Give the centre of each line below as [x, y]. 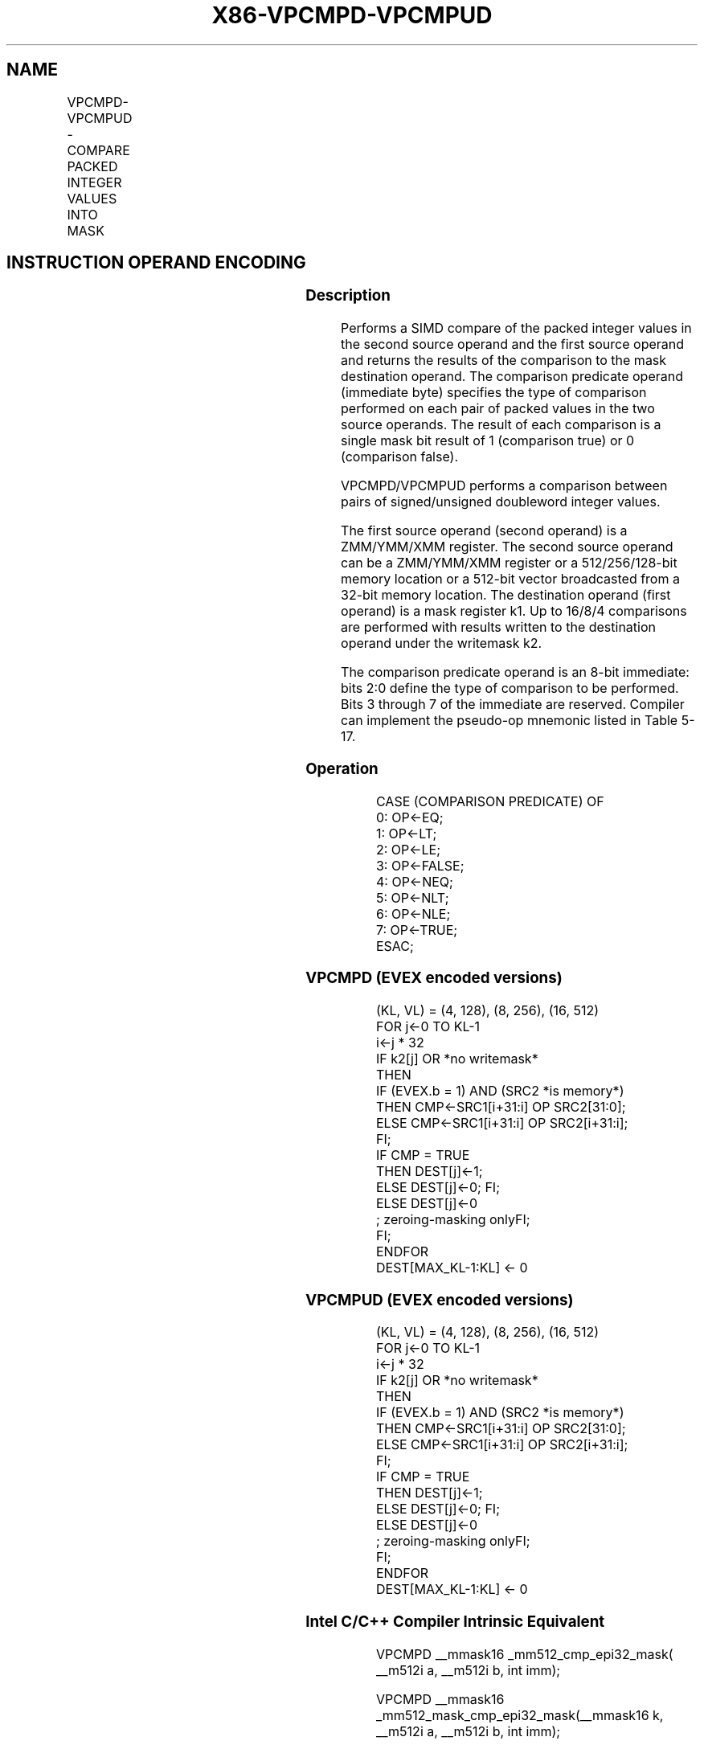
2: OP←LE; [408, 849]
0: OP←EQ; [409, 817]
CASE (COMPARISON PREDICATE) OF [490, 801]
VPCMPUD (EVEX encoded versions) [440, 1300]
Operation [342, 768]
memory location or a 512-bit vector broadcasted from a [510, 579]
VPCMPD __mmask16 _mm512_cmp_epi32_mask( [524, 1654]
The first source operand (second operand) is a [484, 531]
